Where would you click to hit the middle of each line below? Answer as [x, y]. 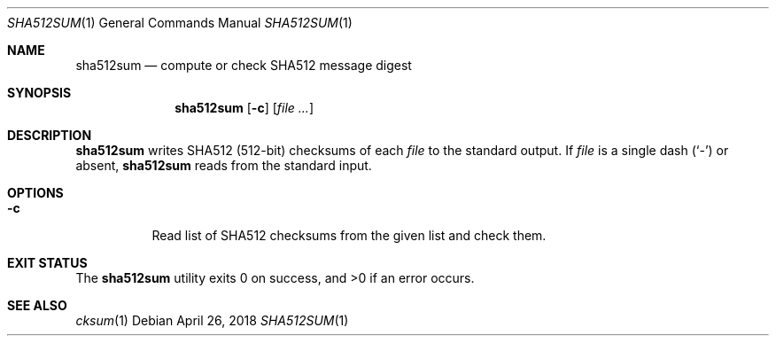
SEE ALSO [37, 305]
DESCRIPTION [50, 135]
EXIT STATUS [47, 263]
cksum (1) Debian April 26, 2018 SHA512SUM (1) [212, 320]
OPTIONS [35, 193]
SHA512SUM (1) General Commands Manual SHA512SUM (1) [180, 23]
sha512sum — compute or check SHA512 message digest [244, 65]
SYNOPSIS [39, 93]
